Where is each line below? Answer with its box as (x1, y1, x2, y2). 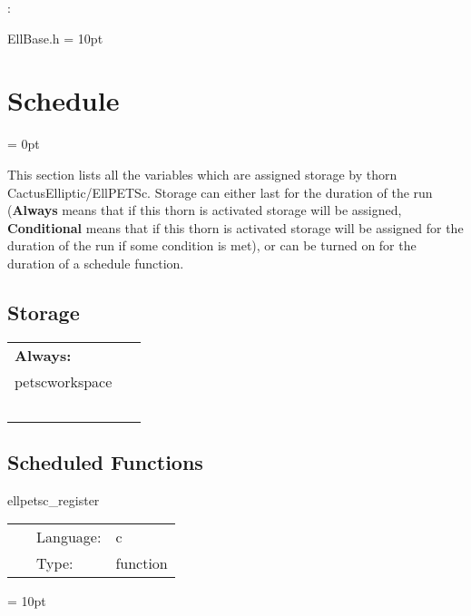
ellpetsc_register (7, 490, 100, 509)
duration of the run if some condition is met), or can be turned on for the (7, 236, 417, 255)
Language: (36, 526, 102, 548)
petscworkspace (15, 370, 113, 392)
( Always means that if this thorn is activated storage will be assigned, (7, 200, 402, 220)
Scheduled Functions (7, 448, 203, 476)
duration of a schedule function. (7, 253, 184, 272)
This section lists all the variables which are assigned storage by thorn (7, 164, 397, 183)
